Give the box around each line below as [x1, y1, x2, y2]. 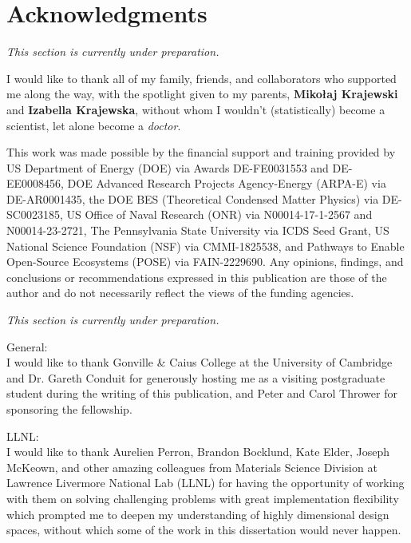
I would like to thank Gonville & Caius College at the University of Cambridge [6, 354, 393, 371]
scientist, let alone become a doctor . [6, 117, 181, 133]
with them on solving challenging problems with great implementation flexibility [6, 489, 399, 506]
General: [6, 338, 48, 355]
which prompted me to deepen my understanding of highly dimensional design [6, 505, 389, 522]
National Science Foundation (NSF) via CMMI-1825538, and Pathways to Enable [6, 237, 405, 254]
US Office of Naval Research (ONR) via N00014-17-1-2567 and [66, 206, 373, 223]
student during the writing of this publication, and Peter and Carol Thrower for [6, 385, 397, 402]
